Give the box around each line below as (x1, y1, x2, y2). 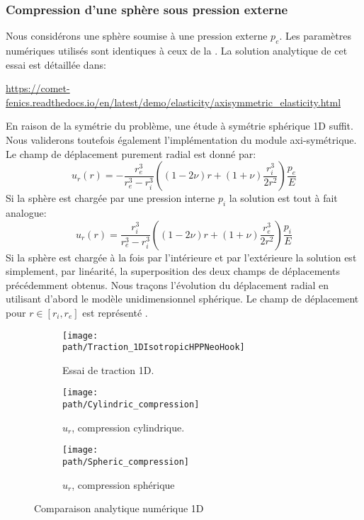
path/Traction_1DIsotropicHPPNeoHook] (62, 342, 245, 353)
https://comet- (6, 81, 70, 96)
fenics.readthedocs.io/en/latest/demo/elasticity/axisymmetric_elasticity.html (6, 94, 341, 109)
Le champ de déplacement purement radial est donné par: (6, 146, 256, 161)
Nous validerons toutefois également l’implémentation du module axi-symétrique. (6, 132, 357, 147)
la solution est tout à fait (229, 191, 338, 205)
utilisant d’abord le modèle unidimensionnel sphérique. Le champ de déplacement (6, 291, 359, 306)
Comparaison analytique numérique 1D (34, 501, 204, 516)
